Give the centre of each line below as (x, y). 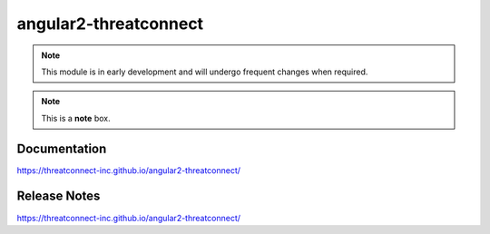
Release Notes (59, 196)
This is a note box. (76, 118)
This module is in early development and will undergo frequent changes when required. (205, 72)
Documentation (62, 148)
